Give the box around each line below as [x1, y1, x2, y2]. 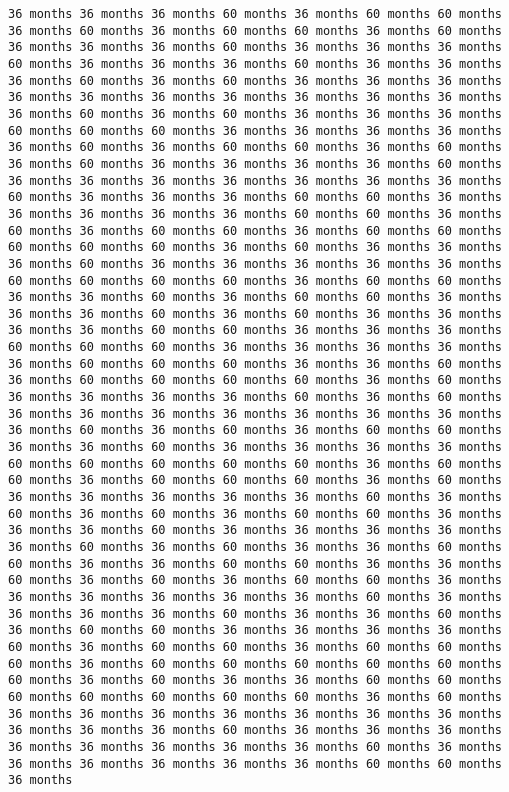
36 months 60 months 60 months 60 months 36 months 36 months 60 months [8, 356, 502, 371]
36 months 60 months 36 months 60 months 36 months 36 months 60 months [8, 540, 502, 554]
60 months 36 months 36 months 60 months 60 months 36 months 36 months [8, 556, 502, 571]
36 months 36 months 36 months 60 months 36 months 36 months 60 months [8, 606, 502, 621]
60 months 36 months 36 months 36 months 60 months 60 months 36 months [8, 190, 502, 205]
